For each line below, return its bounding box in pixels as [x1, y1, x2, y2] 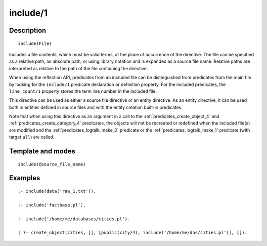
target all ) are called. [9, 134, 54, 140]
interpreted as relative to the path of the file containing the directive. [9, 65, 148, 71]
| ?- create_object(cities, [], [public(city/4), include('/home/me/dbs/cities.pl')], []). [18, 230, 247, 236]
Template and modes [9, 147, 76, 156]
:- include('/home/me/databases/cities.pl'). [18, 216, 131, 222]
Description [9, 26, 46, 35]
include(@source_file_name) [18, 161, 86, 167]
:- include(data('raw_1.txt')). [18, 188, 96, 194]
